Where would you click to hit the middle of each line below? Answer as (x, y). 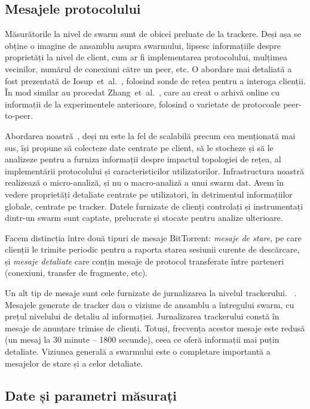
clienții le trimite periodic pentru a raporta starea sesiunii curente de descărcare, (152, 249)
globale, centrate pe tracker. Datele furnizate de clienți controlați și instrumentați (154, 206)
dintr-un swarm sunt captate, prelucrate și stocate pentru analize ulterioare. (144, 218)
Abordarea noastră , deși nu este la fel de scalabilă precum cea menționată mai (150, 135)
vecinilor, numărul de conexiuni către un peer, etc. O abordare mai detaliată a (148, 68)
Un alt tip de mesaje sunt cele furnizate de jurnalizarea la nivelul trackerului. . (151, 293)
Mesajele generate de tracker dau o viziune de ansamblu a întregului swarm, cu (150, 304)
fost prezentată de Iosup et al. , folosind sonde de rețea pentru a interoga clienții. (155, 80)
